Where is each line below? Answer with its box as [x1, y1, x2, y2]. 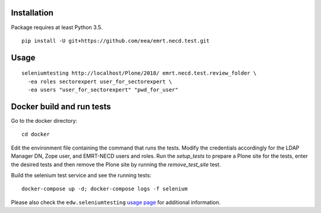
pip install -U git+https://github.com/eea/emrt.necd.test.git [21, 37, 210, 44]
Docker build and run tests [11, 101, 111, 112]
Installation [11, 8, 53, 18]
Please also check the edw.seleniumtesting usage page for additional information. [11, 199, 221, 206]
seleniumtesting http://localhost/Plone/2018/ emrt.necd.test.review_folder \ [21, 70, 257, 77]
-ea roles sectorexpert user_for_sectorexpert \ [27, 78, 172, 85]
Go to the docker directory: [11, 117, 77, 124]
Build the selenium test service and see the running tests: [11, 171, 152, 179]
